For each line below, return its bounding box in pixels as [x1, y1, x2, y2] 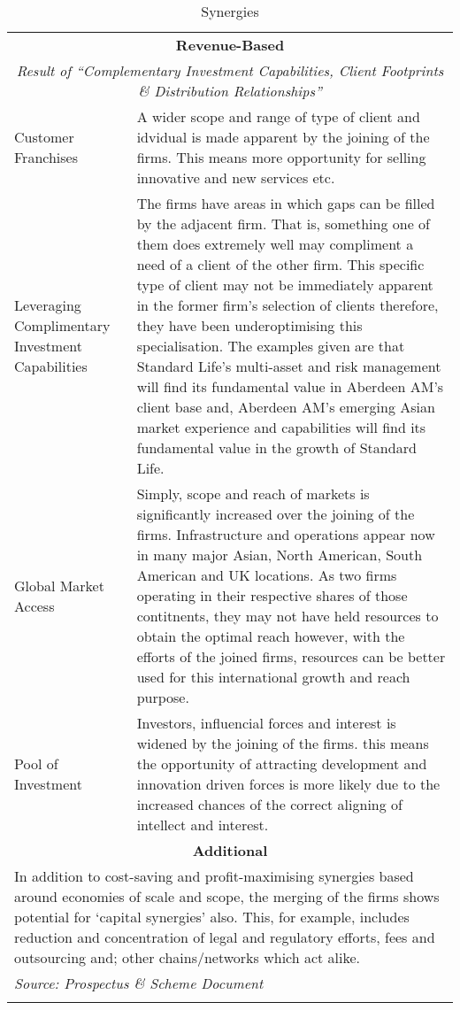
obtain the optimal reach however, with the [136, 626, 405, 646]
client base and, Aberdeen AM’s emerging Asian [136, 397, 435, 417]
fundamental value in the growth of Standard [136, 437, 417, 458]
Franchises [14, 147, 79, 167]
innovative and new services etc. [136, 167, 335, 188]
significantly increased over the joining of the [136, 504, 415, 524]
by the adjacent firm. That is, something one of [136, 213, 430, 234]
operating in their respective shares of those [136, 585, 408, 605]
